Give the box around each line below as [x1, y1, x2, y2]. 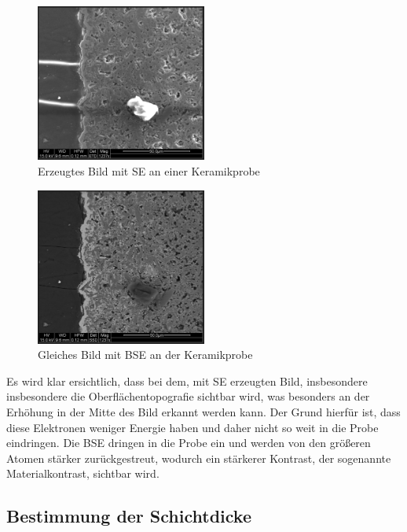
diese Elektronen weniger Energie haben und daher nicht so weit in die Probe [6, 419, 379, 435]
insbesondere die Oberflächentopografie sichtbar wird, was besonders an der [6, 388, 370, 405]
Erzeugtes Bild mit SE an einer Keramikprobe [38, 163, 260, 179]
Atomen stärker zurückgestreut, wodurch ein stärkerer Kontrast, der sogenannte [6, 449, 391, 466]
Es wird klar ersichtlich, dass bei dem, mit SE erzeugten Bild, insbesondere [6, 372, 368, 389]
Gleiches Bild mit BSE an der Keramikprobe [38, 346, 253, 363]
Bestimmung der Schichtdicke [6, 504, 251, 528]
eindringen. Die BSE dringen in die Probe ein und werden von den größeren [6, 434, 371, 451]
